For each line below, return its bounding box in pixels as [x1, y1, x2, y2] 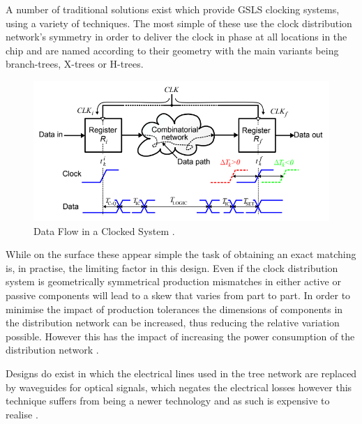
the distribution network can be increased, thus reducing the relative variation [6, 315, 340, 330]
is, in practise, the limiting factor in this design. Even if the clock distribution [6, 260, 338, 275]
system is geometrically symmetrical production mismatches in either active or [6, 274, 341, 289]
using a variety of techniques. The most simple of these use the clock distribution [6, 15, 352, 30]
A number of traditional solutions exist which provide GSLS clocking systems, [6, 2, 340, 16]
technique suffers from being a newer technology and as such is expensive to [6, 393, 330, 408]
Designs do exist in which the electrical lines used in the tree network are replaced [6, 365, 357, 380]
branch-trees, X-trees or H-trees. [6, 56, 144, 71]
